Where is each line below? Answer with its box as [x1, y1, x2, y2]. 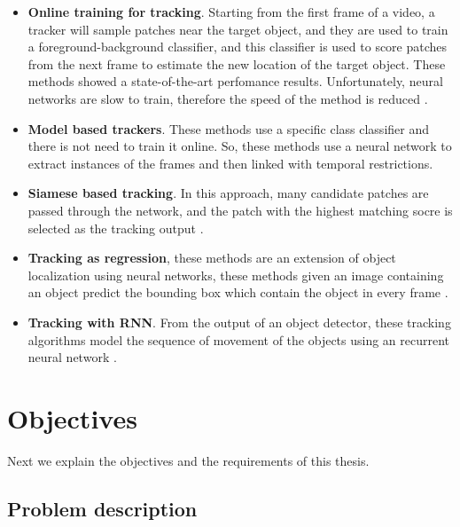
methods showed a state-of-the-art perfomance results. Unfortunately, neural [27, 72, 443, 90]
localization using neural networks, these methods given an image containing [27, 265, 444, 284]
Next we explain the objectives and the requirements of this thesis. [7, 451, 370, 469]
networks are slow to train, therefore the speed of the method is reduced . [27, 89, 428, 107]
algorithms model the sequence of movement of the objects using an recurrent [27, 330, 450, 349]
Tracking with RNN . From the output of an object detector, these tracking [27, 312, 451, 331]
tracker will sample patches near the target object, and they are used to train [27, 20, 448, 38]
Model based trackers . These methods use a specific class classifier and [27, 119, 429, 138]
